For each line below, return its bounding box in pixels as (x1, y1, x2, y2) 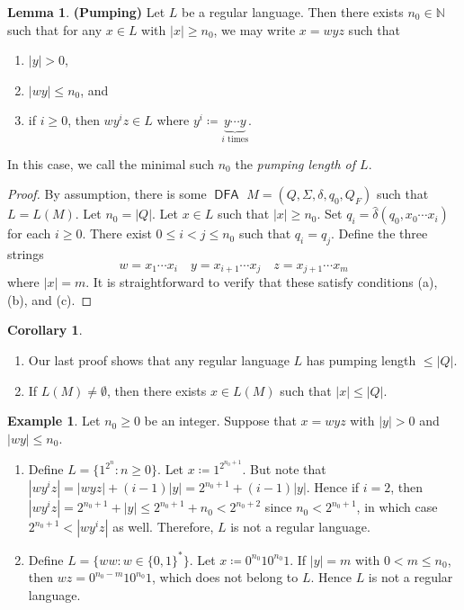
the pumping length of (235, 154, 356, 173)
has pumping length (306, 351, 416, 370)
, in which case (356, 498, 438, 516)
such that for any (7, 20, 103, 39)
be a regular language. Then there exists (181, 3, 404, 21)
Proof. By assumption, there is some (7, 184, 207, 203)
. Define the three (331, 224, 428, 243)
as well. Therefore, (112, 517, 214, 536)
